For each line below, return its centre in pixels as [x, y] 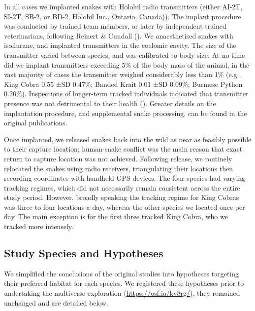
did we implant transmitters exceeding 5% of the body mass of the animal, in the [127, 64]
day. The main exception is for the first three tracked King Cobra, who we [116, 216]
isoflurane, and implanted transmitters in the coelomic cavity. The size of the [120, 45]
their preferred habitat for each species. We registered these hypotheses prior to [124, 283]
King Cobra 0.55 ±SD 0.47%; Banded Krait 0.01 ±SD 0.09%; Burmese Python [123, 84]
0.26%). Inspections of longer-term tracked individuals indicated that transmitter [126, 94]
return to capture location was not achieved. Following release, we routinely [118, 158]
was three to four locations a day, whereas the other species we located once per [125, 207]
